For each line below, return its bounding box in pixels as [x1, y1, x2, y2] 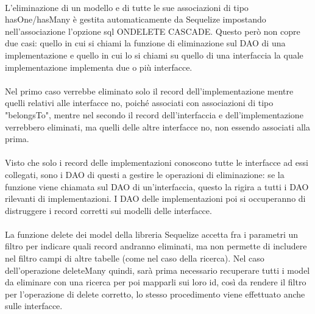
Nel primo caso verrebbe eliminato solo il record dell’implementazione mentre [5, 84, 294, 97]
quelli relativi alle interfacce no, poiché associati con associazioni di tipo [5, 96, 274, 109]
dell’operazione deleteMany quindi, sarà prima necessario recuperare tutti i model [5, 263, 310, 276]
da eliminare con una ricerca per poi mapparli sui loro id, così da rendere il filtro [5, 276, 306, 288]
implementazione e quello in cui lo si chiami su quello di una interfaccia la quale [5, 48, 303, 61]
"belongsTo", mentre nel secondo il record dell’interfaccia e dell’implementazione [5, 108, 303, 121]
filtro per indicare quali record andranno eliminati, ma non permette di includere [5, 240, 307, 252]
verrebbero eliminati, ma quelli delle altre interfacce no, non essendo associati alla [5, 120, 310, 133]
